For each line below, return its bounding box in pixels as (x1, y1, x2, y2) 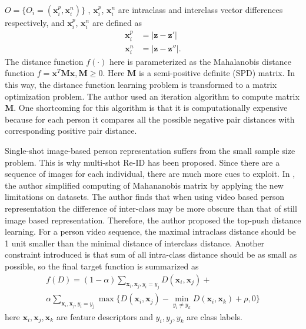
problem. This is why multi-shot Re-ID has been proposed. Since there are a (5, 156, 280, 168)
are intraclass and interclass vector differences (118, 4, 283, 15)
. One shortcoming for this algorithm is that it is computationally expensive (14, 101, 288, 114)
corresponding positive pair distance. (5, 124, 137, 137)
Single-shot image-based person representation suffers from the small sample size (5, 144, 295, 157)
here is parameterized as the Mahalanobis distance (109, 55, 291, 67)
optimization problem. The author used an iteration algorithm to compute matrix (5, 90, 300, 102)
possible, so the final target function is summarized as (5, 259, 199, 272)
